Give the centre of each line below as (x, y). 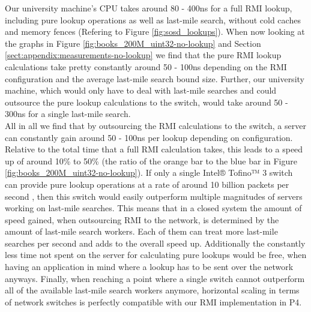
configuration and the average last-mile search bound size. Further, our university (155, 78)
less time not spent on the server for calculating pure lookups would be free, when (156, 255)
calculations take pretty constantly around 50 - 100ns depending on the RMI (146, 66)
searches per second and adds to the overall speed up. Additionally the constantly (155, 243)
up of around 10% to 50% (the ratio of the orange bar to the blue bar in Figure (151, 160)
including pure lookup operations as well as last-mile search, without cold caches (153, 19)
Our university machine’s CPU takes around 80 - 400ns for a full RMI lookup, (149, 8)
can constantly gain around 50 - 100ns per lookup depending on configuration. (149, 137)
